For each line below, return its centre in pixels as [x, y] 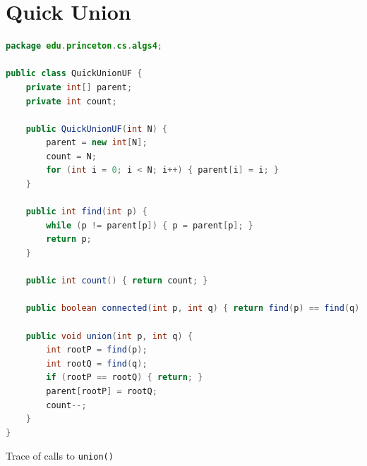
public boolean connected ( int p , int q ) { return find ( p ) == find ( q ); [195, 308]
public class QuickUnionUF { [74, 74]
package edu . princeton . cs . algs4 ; [84, 46]
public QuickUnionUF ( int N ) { [97, 129]
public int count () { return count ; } [117, 281]
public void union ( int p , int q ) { [109, 336]
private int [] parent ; [79, 87]
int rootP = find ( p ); [97, 350]
